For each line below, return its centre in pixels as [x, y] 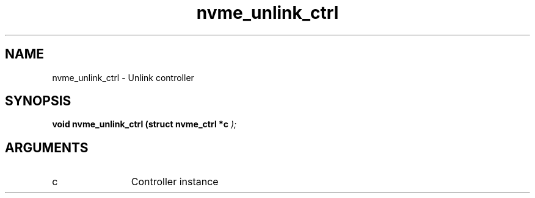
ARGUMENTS [47, 147]
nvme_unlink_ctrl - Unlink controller [123, 77]
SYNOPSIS [38, 101]
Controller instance [175, 182]
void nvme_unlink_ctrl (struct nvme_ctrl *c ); [144, 124]
